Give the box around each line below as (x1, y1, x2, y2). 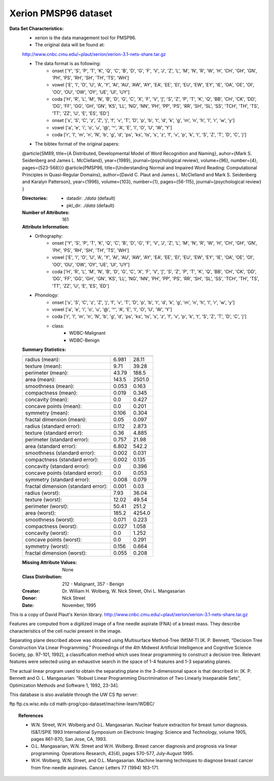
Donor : (22, 595, 38, 601)
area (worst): (25, 509, 56, 517)
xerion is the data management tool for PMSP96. (35, 35, 136, 41)
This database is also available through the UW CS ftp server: (9, 692, 138, 698)
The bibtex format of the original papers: (35, 141, 120, 147)
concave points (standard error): (25, 469, 103, 476)
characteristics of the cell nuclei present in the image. (9, 628, 122, 634)
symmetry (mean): (25, 409, 70, 416)
